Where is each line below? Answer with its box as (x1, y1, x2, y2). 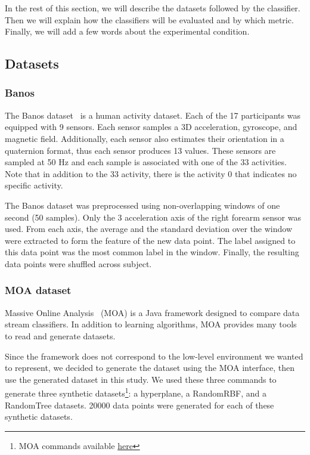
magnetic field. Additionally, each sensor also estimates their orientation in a (5, 132, 284, 144)
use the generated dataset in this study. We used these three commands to (5, 373, 277, 385)
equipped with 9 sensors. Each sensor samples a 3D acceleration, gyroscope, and (5, 120, 297, 133)
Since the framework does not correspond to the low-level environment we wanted (5, 349, 303, 362)
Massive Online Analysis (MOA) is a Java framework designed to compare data (5, 306, 300, 318)
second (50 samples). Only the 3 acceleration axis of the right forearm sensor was (5, 211, 301, 223)
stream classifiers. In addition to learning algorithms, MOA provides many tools (5, 318, 297, 330)
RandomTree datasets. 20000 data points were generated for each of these (5, 398, 274, 411)
